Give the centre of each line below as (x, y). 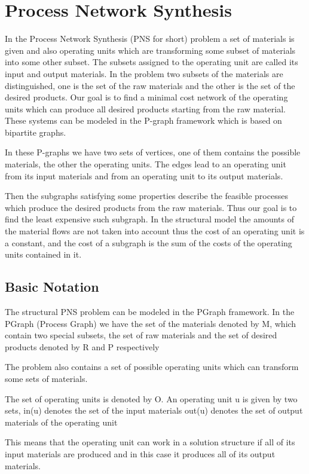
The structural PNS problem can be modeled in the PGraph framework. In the (150, 312)
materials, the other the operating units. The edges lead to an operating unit (146, 164)
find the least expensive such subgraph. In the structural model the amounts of (149, 219)
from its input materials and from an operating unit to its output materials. (144, 175)
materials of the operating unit (61, 422)
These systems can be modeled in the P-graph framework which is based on (143, 120)
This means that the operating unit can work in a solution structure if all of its (150, 442)
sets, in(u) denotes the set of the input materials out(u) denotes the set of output (154, 410)
